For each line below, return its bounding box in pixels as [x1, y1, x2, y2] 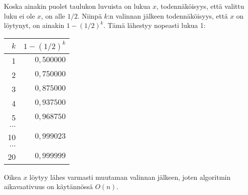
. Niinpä [77, 10, 102, 21]
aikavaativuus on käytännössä [4, 181, 93, 192]
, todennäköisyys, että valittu [156, 1, 245, 11]
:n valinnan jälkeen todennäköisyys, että [108, 10, 228, 21]
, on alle [41, 10, 66, 21]
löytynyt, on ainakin [4, 20, 65, 30]
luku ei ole [4, 10, 35, 21]
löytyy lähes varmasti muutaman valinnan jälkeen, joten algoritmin [29, 171, 231, 182]
